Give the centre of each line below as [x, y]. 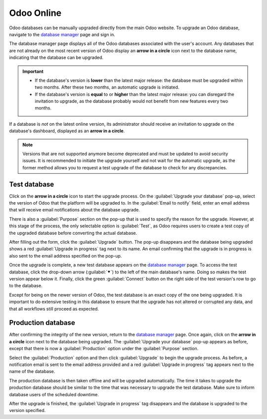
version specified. [27, 411]
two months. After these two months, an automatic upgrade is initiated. [107, 87]
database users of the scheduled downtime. [54, 394]
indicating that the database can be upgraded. [56, 57]
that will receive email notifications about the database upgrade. [75, 210]
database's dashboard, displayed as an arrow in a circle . [67, 131]
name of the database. [32, 371]
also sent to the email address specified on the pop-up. [66, 256]
